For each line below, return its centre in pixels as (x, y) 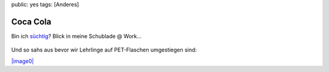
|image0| (23, 61)
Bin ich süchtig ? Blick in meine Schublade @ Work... (76, 36)
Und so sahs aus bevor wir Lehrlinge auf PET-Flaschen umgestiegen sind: (104, 50)
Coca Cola (31, 21)
